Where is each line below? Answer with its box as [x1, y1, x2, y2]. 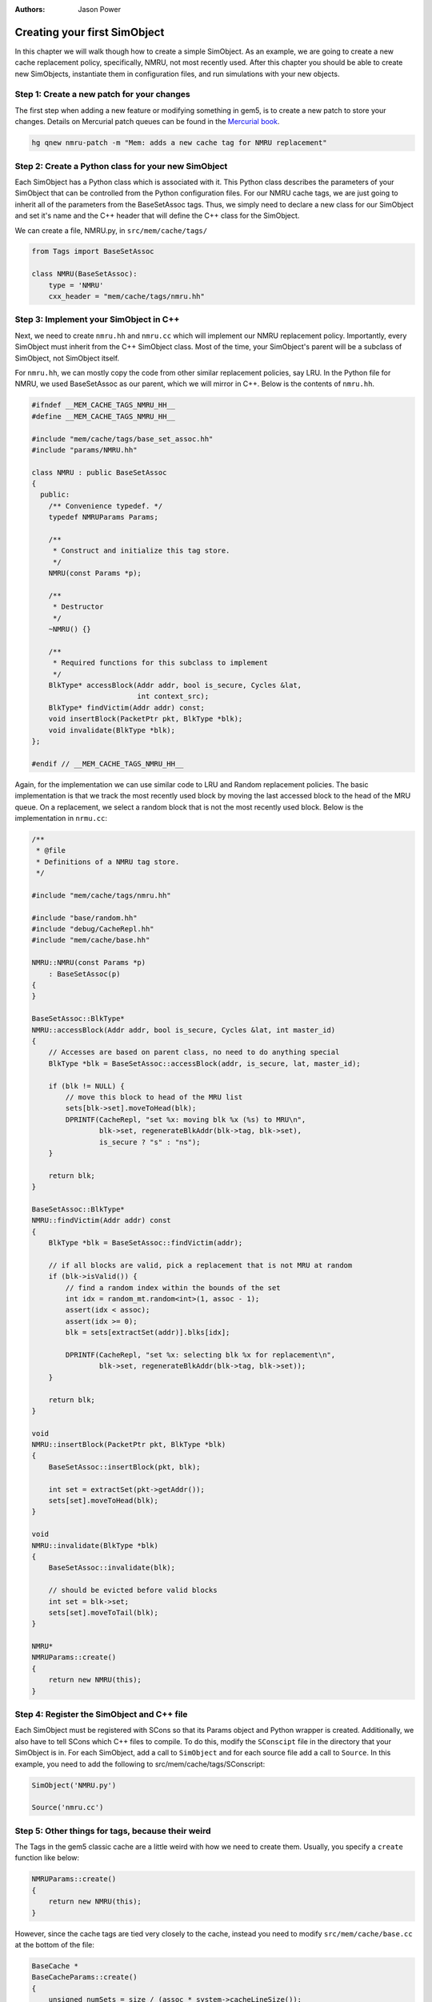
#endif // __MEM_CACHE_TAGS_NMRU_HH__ [31, 759, 184, 768]
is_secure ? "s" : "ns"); [98, 1137, 201, 1147]
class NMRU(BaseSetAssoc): [31, 269, 138, 279]
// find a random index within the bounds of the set [65, 1283, 281, 1292]
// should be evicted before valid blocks [48, 1586, 218, 1595]
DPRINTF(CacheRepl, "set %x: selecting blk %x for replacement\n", [65, 1350, 336, 1359]
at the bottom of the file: [14, 1940, 95, 1949]
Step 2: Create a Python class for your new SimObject [14, 160, 228, 171]
